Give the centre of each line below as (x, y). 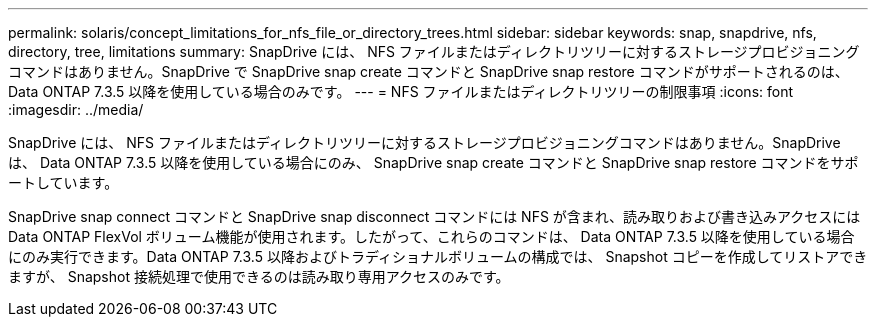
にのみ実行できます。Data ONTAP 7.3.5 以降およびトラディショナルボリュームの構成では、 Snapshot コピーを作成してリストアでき (438, 256)
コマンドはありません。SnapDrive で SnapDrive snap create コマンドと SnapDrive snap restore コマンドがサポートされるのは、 (428, 71)
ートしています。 (63, 182)
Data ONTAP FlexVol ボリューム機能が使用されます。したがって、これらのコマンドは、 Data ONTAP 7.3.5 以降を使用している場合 (431, 236)
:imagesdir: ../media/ (76, 109)
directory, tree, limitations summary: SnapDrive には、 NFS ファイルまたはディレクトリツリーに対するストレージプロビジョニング (434, 51)
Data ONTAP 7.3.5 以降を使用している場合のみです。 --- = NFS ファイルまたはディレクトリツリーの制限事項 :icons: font (401, 91)
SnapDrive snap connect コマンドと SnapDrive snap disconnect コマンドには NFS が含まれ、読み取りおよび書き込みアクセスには (434, 216)
